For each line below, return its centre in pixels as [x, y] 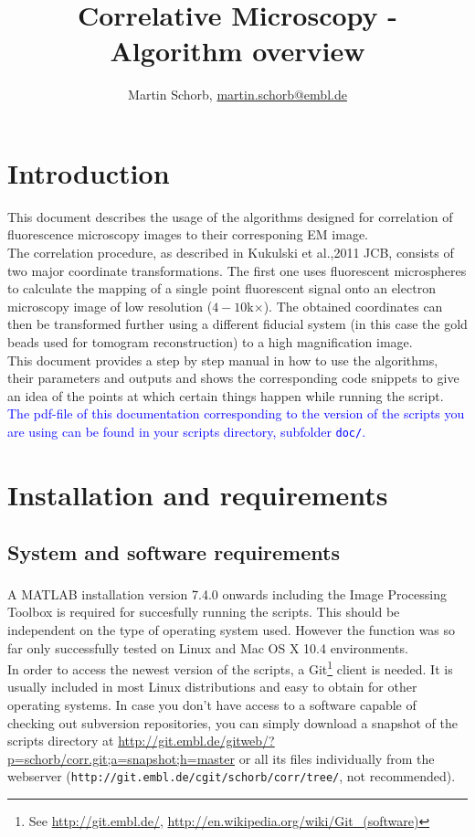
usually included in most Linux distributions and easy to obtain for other [212, 687]
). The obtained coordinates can [353, 306]
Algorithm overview [237, 51]
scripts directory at [61, 741]
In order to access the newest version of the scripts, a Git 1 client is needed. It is [230, 667]
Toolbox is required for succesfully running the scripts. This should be [204, 612]
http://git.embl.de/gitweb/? [196, 741]
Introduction [89, 172]
